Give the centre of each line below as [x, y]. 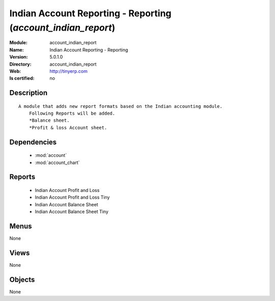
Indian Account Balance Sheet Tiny [72, 212]
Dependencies [33, 142]
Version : [19, 57]
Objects [22, 279]
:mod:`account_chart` [57, 162]
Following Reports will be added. [72, 114]
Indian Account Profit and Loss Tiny [72, 197]
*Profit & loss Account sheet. [68, 128]
